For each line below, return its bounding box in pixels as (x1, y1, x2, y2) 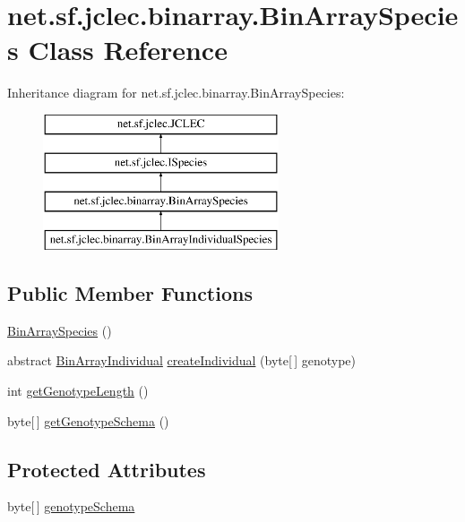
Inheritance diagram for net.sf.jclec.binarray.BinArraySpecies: (7, 83, 345, 102)
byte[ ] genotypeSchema (7, 497, 135, 516)
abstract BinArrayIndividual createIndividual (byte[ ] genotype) (7, 351, 357, 370)
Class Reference (28, 31, 228, 68)
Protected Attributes (7, 455, 206, 483)
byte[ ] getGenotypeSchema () (7, 411, 169, 430)
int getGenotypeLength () (7, 381, 149, 400)
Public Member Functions (7, 279, 253, 307)
